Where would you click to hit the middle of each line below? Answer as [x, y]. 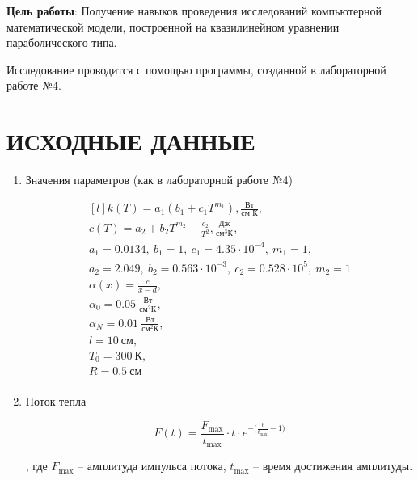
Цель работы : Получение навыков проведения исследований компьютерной [194, 11]
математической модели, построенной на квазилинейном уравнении [173, 26]
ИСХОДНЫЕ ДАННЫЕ [131, 141]
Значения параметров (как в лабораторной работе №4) [159, 180]
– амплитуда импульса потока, [152, 466]
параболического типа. [62, 42]
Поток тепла [56, 401]
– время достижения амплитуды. [333, 466]
